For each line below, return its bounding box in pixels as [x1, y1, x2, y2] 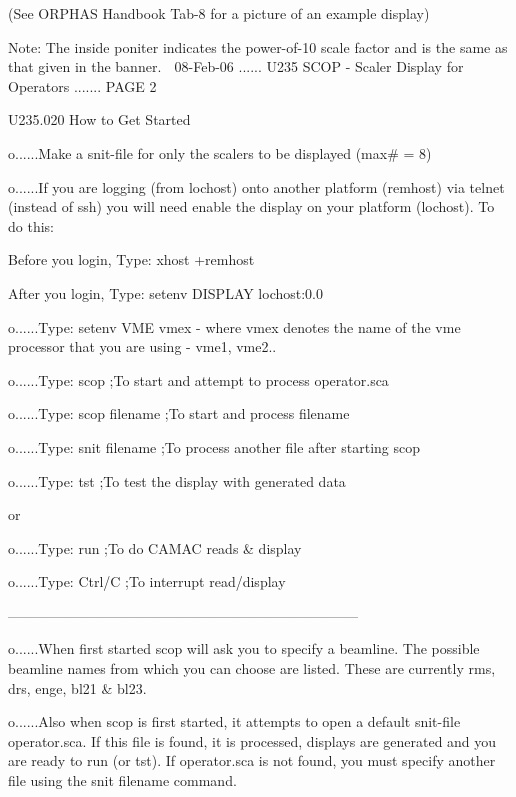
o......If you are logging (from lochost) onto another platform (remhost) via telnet [8, 176, 505, 197]
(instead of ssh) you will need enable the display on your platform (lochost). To [8, 196, 495, 217]
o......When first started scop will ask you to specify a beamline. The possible [8, 638, 480, 659]
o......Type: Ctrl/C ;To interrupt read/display [8, 571, 286, 592]
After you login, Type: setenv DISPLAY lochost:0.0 [8, 282, 324, 303]
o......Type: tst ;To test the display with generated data [8, 470, 346, 491]
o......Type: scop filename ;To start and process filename [8, 403, 350, 424]
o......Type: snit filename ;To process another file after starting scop [8, 436, 420, 457]
